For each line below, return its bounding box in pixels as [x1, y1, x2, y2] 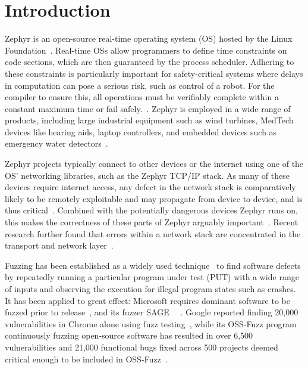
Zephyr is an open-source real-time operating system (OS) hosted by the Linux [5, 32, 293, 45]
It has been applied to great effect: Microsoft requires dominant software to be [5, 294, 290, 306]
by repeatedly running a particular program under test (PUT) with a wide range [5, 271, 299, 283]
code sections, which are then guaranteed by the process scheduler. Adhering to [5, 55, 294, 68]
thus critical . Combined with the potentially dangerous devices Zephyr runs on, [5, 204, 298, 216]
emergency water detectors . [5, 137, 108, 150]
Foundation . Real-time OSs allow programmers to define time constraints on [5, 44, 287, 56]
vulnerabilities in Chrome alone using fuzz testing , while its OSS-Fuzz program [5, 317, 297, 330]
